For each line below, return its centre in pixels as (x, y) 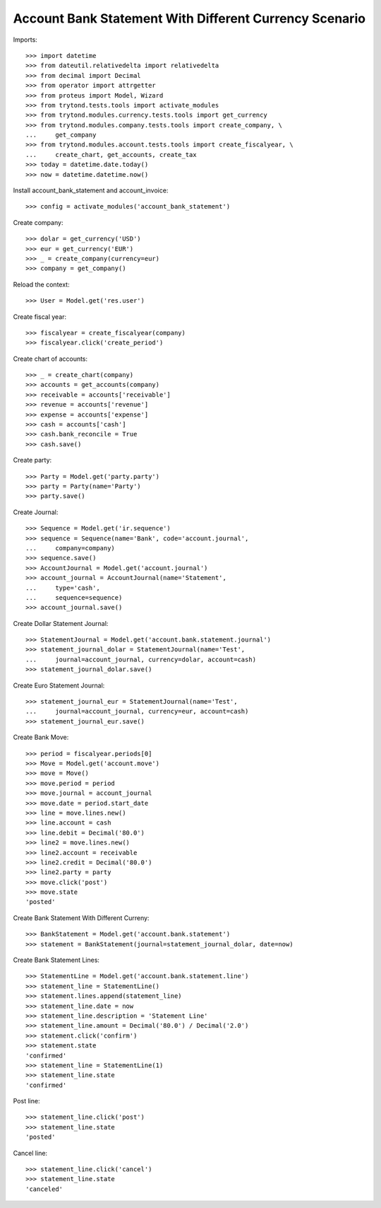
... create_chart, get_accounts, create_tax (111, 155)
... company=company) (71, 548)
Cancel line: (30, 1153)
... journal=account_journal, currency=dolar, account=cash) (141, 659)
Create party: (32, 460)
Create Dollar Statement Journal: (61, 623)
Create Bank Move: (41, 737)
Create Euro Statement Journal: (59, 685)
